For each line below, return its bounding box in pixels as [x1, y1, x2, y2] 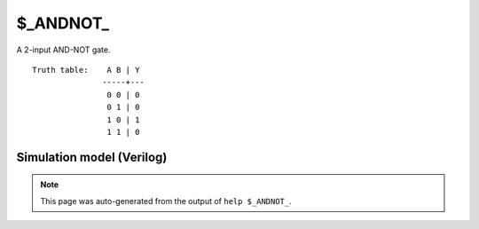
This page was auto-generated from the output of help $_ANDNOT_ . [40, 195, 292, 206]
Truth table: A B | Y [32, 65, 140, 75]
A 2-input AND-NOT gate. [16, 44, 111, 55]
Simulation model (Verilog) [16, 149, 168, 164]
